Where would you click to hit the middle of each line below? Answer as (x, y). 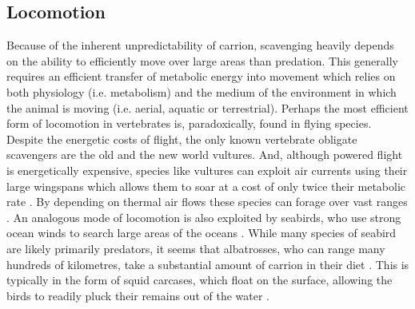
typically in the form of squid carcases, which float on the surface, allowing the (200, 280)
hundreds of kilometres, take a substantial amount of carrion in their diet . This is (208, 264)
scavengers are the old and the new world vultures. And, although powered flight (205, 154)
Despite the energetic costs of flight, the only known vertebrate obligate (182, 139)
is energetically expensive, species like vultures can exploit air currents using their (207, 170)
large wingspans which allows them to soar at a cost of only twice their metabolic (206, 186)
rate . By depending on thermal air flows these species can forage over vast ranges (207, 202)
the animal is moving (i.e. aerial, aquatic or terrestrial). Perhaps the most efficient (207, 107)
